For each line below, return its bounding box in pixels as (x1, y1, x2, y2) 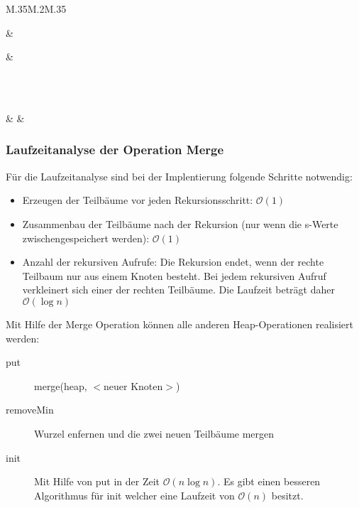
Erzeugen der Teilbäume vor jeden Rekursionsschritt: (22, 193, 253, 207)
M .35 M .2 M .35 (6, 1, 67, 16)
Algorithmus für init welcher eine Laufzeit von (34, 487, 235, 502)
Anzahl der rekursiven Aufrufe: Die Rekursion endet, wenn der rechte (22, 254, 324, 269)
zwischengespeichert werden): (22, 230, 150, 245)
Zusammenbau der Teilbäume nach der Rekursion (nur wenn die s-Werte (22, 216, 338, 231)
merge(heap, (34, 378, 87, 393)
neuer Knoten (104, 378, 163, 393)
